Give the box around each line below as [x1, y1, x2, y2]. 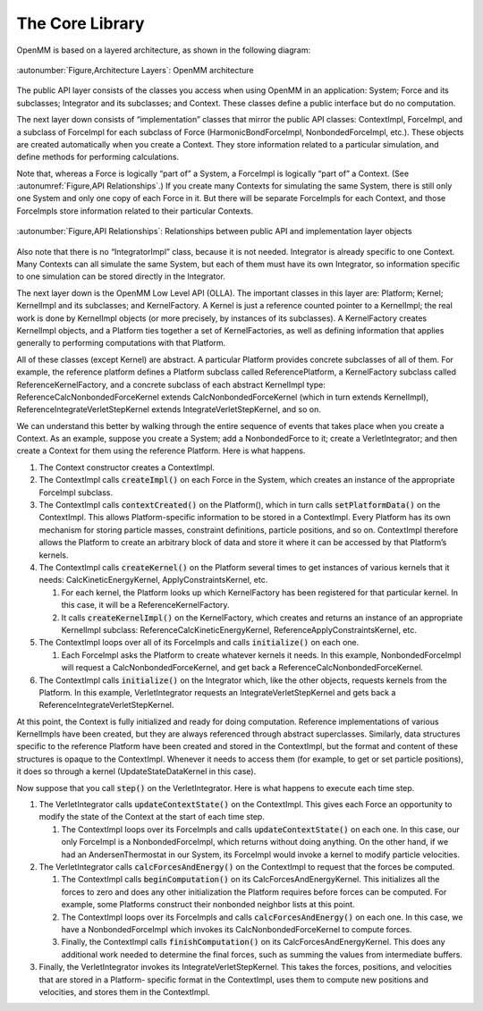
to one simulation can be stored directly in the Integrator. [16, 271, 225, 282]
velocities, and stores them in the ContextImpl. [38, 986, 210, 997]
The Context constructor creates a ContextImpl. [38, 461, 215, 473]
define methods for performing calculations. [16, 152, 179, 163]
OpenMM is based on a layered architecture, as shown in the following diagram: [16, 45, 311, 55]
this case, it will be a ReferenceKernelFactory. [61, 600, 230, 611]
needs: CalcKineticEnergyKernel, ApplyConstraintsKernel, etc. [38, 575, 268, 586]
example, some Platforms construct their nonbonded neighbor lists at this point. [61, 899, 355, 910]
